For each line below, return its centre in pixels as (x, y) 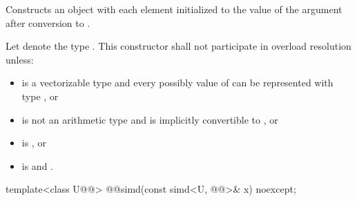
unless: (20, 59)
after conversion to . (48, 22)
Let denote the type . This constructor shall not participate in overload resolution (178, 46)
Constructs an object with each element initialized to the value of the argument (174, 9)
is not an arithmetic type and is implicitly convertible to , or (150, 119)
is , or (34, 143)
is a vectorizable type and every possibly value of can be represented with (177, 83)
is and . (37, 165)
